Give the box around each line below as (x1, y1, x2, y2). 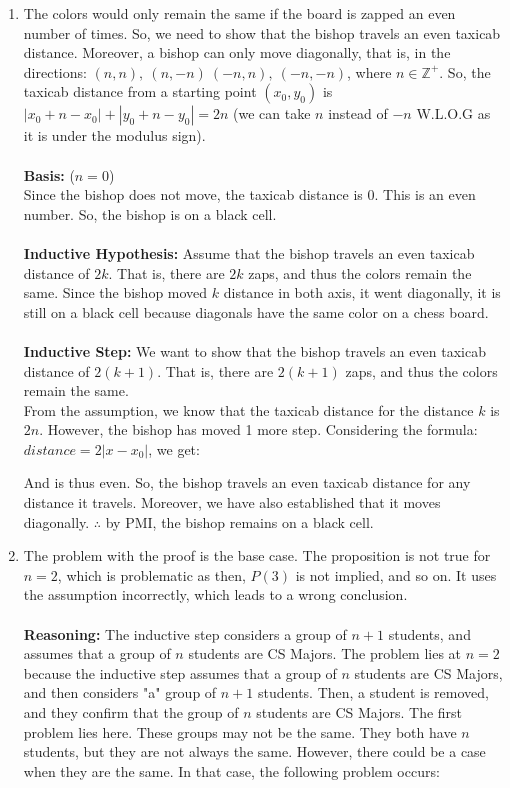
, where (347, 61, 392, 82)
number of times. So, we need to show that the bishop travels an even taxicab (23, 22, 501, 43)
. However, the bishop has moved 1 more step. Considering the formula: (39, 419, 478, 440)
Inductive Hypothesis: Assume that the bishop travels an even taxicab (23, 242, 475, 263)
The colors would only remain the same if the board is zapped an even (23, 3, 456, 23)
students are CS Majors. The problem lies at (188, 643, 462, 664)
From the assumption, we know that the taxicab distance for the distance (23, 399, 474, 420)
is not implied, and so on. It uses (295, 564, 497, 585)
